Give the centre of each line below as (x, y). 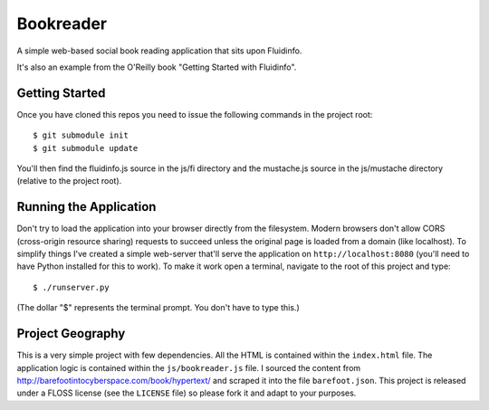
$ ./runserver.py (71, 287)
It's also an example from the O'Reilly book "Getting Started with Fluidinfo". (157, 67)
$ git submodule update (86, 148)
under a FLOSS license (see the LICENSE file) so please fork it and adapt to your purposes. (187, 393)
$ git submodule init (81, 135)
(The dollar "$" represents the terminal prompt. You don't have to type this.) (158, 308)
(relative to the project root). (69, 181)
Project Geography (71, 334)
